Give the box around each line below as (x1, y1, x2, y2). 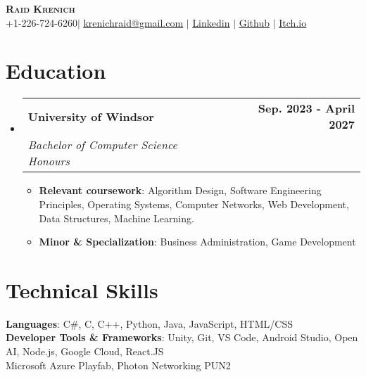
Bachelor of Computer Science (27, 136, 177, 153)
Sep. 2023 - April (258, 100, 355, 117)
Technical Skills (6, 275, 158, 304)
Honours (27, 153, 70, 170)
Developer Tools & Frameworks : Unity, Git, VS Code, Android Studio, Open (6, 330, 358, 345)
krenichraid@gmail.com (83, 15, 184, 30)
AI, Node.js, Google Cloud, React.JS (6, 344, 164, 358)
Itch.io (279, 15, 307, 30)
